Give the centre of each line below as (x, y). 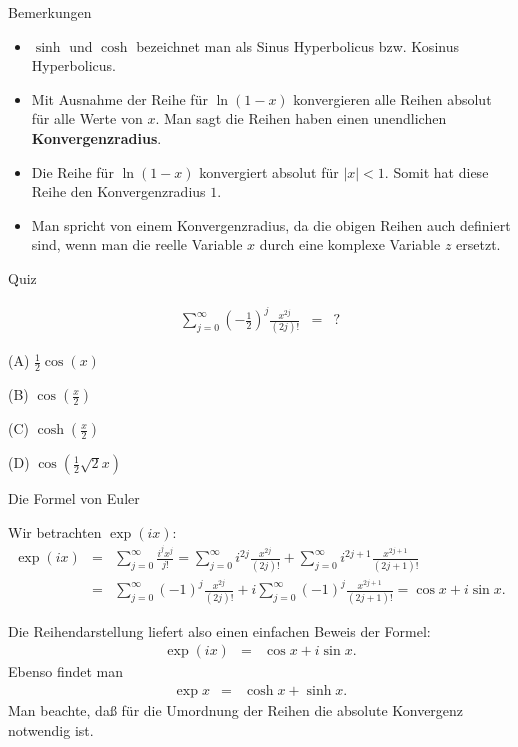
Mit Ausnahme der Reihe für (119, 98)
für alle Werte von (87, 118)
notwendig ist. (51, 729)
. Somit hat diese (436, 171)
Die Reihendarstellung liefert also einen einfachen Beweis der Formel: (219, 630)
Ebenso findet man (66, 671)
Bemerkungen (50, 12)
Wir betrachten (55, 531)
